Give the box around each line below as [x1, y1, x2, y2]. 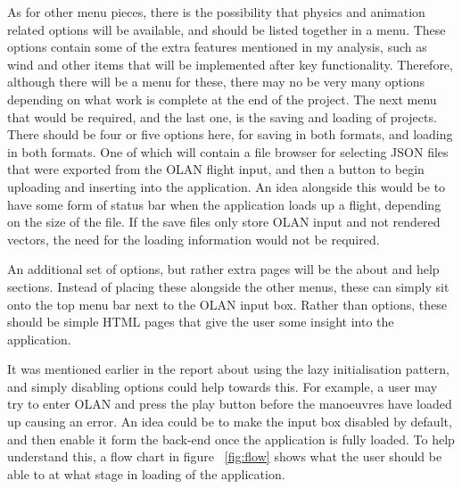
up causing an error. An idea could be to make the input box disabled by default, [7, 412, 452, 431]
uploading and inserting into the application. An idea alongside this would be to [7, 177, 446, 195]
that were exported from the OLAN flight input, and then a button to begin [7, 160, 425, 178]
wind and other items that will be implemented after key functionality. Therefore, [7, 54, 453, 73]
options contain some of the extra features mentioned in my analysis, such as [7, 37, 427, 56]
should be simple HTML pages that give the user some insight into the [7, 312, 394, 331]
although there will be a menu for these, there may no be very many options [7, 72, 425, 91]
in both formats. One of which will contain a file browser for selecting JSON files [7, 142, 449, 161]
